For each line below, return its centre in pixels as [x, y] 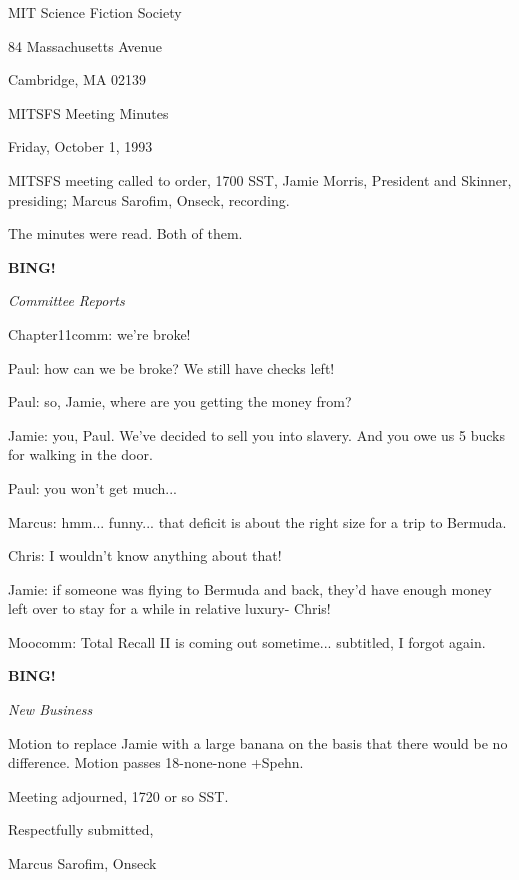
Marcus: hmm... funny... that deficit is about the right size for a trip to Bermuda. [257, 521]
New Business [50, 709]
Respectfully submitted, [81, 829]
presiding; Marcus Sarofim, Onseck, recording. [149, 199]
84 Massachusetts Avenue [85, 45]
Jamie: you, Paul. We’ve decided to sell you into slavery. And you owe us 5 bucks [256, 434]
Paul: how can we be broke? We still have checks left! [171, 367]
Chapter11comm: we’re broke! [99, 333]
